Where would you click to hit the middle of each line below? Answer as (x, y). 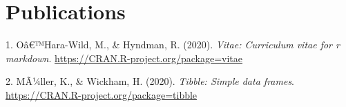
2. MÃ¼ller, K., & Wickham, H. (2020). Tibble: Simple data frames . (150, 81)
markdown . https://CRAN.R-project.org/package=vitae (124, 58)
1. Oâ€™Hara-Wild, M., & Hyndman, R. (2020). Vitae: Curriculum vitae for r (173, 45)
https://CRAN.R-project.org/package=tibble (102, 94)
